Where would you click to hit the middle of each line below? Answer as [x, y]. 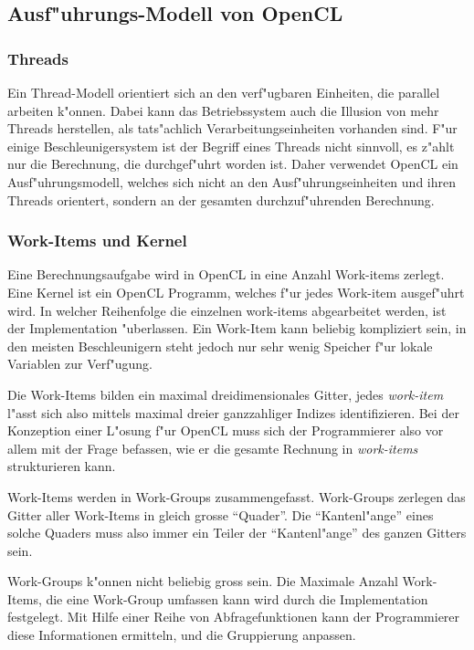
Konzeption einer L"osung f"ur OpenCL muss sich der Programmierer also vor [226, 430]
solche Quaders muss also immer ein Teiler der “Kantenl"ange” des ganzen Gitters [237, 533]
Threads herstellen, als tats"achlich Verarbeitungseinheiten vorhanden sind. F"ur [232, 128]
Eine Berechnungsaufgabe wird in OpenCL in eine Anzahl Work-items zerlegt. [226, 274]
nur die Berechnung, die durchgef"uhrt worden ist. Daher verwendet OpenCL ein [233, 164]
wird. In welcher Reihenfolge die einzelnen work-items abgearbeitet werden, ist [227, 310]
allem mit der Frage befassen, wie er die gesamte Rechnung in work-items [213, 448]
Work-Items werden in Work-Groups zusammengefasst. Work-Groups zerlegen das [237, 496]
